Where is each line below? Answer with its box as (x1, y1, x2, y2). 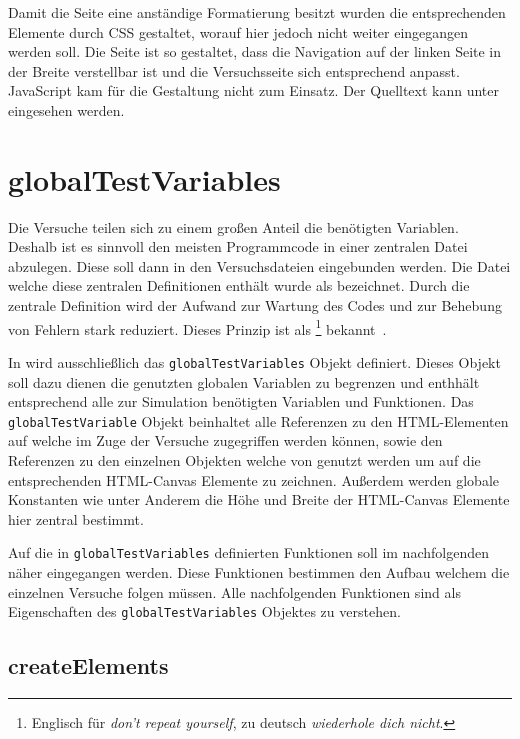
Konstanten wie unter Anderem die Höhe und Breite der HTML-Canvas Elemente (8, 489, 510, 510)
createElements (8, 650, 169, 681)
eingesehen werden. (8, 99, 125, 120)
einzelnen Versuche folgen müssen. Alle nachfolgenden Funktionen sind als (8, 581, 461, 602)
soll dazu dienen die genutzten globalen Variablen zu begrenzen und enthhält (8, 371, 480, 392)
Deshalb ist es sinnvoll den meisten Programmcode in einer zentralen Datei (8, 236, 468, 257)
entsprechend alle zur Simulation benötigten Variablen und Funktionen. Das (8, 391, 474, 412)
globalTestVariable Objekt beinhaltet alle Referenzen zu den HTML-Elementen (8, 410, 509, 431)
